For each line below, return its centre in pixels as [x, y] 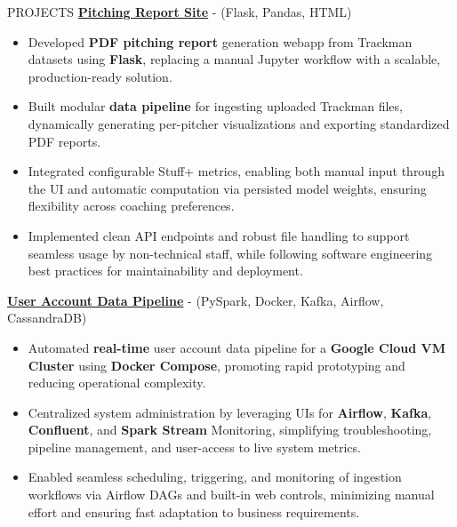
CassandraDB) [47, 318]
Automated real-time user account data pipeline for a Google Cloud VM [237, 347]
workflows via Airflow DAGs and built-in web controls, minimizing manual [231, 495]
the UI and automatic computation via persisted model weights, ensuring [227, 188]
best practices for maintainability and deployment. [165, 271]
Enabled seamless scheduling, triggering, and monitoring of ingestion [215, 477]
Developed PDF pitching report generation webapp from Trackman [220, 41]
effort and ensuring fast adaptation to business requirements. [194, 511]
